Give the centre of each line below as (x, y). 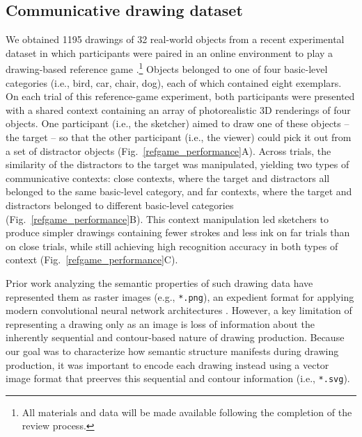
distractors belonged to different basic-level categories (120, 205)
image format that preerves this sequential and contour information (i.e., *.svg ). (178, 378)
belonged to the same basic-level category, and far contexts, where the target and (179, 191)
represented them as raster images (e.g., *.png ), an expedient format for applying (180, 296)
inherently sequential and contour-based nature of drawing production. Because (175, 337)
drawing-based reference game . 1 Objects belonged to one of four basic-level (167, 68)
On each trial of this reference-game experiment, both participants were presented (180, 96)
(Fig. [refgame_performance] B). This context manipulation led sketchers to (167, 218)
